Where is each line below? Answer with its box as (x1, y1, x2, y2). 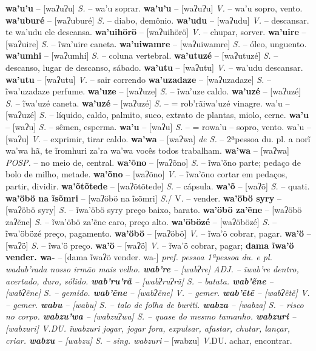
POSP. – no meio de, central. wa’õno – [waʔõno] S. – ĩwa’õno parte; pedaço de (5, 156, 301, 168)
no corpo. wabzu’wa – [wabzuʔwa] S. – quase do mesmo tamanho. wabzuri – (5, 310, 297, 323)
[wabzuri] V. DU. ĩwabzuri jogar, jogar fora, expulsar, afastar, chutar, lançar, (5, 322, 290, 335)
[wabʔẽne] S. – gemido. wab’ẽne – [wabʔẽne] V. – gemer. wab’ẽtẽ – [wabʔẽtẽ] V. (5, 286, 310, 299)
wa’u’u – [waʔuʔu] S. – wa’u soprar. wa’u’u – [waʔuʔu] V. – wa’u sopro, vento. (5, 2, 303, 14)
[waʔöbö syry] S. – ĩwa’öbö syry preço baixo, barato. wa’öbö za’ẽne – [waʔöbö (5, 203, 302, 216)
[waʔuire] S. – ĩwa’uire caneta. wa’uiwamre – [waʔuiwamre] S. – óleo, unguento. (5, 37, 307, 50)
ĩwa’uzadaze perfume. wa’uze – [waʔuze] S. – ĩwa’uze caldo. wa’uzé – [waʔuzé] (5, 85, 301, 97)
